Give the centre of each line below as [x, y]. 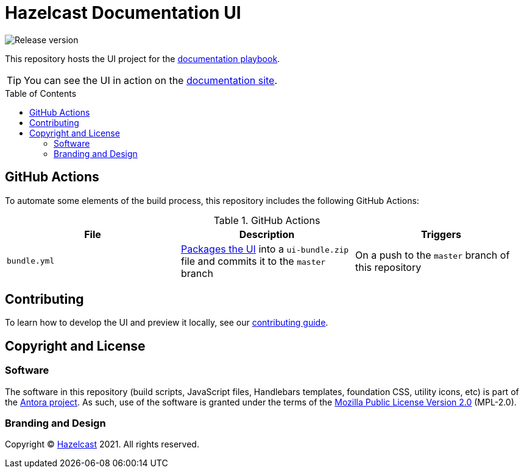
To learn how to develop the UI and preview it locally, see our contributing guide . [167, 323]
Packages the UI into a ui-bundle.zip [265, 249]
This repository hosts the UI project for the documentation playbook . [143, 58]
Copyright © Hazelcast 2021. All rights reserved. [102, 444]
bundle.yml [31, 261]
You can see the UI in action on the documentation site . [151, 80]
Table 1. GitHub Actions [267, 220]
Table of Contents [41, 93]
